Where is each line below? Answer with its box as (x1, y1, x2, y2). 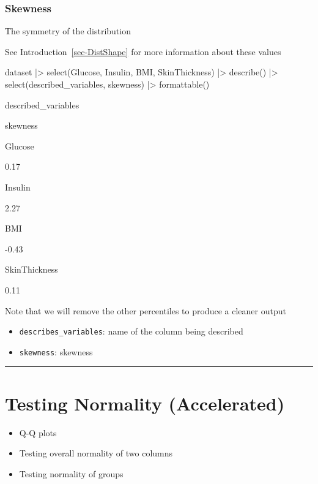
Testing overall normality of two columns (19, 447, 173, 459)
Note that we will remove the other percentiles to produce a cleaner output (5, 304, 286, 317)
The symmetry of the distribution (5, 25, 131, 37)
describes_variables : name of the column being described (19, 325, 243, 338)
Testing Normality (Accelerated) (5, 390, 285, 415)
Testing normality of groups (19, 467, 124, 480)
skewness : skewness (19, 345, 93, 358)
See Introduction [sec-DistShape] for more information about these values (5, 45, 281, 58)
